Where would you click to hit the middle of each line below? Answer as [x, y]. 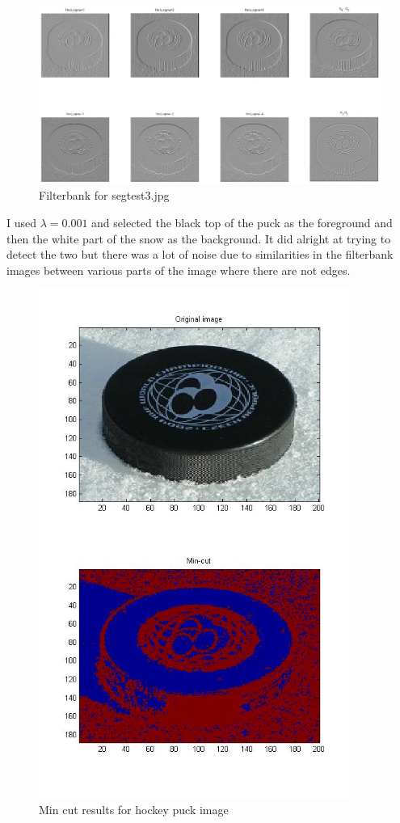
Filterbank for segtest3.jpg [104, 195]
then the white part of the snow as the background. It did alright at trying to [199, 238]
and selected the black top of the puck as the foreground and [242, 223]
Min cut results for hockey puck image [134, 810]
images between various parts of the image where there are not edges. [179, 270]
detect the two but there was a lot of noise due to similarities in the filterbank [200, 254]
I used [22, 223]
